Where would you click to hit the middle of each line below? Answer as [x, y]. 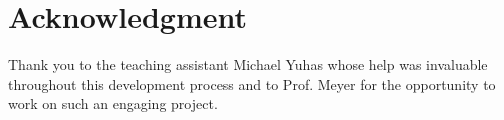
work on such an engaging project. [113, 103]
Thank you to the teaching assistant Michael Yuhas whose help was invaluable [248, 64]
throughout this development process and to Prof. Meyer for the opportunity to [252, 83]
